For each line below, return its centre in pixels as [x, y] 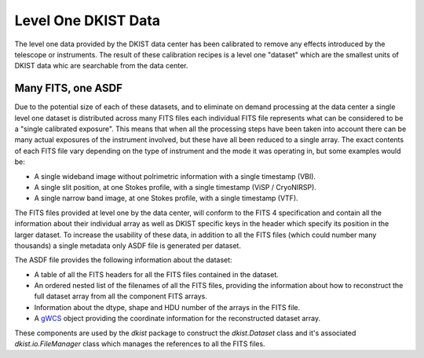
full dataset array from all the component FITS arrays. [121, 296]
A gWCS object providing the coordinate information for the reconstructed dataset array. [177, 319]
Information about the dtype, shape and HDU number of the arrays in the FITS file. [167, 307]
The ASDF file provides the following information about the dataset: [123, 260]
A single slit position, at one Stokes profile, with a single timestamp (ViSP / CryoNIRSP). [175, 187]
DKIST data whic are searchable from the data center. [101, 66]
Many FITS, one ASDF [69, 88]
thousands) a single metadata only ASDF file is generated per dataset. [128, 245]
